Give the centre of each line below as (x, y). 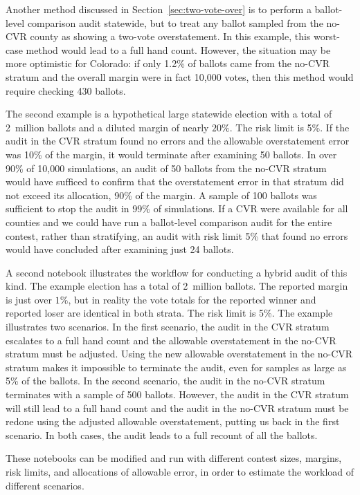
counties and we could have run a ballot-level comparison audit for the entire (169, 222)
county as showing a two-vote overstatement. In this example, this (170, 36)
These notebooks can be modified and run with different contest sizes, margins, (174, 458)
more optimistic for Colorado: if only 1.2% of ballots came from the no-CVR (168, 63)
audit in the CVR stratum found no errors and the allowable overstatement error (178, 141)
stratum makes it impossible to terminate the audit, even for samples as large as (176, 367)
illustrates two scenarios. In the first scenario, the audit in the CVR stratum (168, 327)
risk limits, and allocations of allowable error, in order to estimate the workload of (180, 471)
